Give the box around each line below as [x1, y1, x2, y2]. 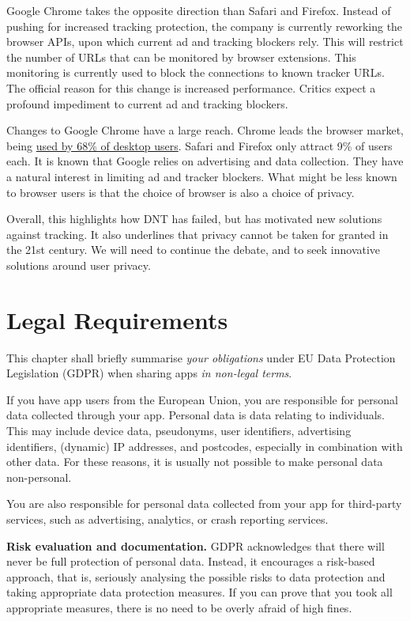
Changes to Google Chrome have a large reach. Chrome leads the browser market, [6, 122, 404, 138]
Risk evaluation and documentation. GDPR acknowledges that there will [6, 537, 385, 554]
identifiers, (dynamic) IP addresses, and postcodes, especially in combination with [6, 437, 403, 454]
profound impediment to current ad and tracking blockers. [6, 95, 288, 112]
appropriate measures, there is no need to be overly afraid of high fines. [6, 599, 352, 615]
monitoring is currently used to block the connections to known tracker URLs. [6, 64, 385, 81]
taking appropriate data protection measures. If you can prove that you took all [6, 584, 393, 600]
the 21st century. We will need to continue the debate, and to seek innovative [6, 241, 381, 258]
